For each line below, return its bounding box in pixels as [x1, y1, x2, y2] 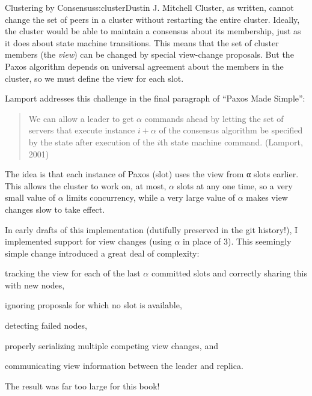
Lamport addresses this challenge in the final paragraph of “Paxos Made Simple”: [5, 92, 305, 105]
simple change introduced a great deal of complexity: [5, 246, 200, 259]
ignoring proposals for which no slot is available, [5, 299, 182, 311]
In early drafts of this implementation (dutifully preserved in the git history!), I [5, 223, 298, 236]
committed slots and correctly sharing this [151, 267, 308, 279]
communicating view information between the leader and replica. [5, 359, 243, 372]
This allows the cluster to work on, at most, [5, 179, 167, 192]
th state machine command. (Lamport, [160, 135, 303, 148]
